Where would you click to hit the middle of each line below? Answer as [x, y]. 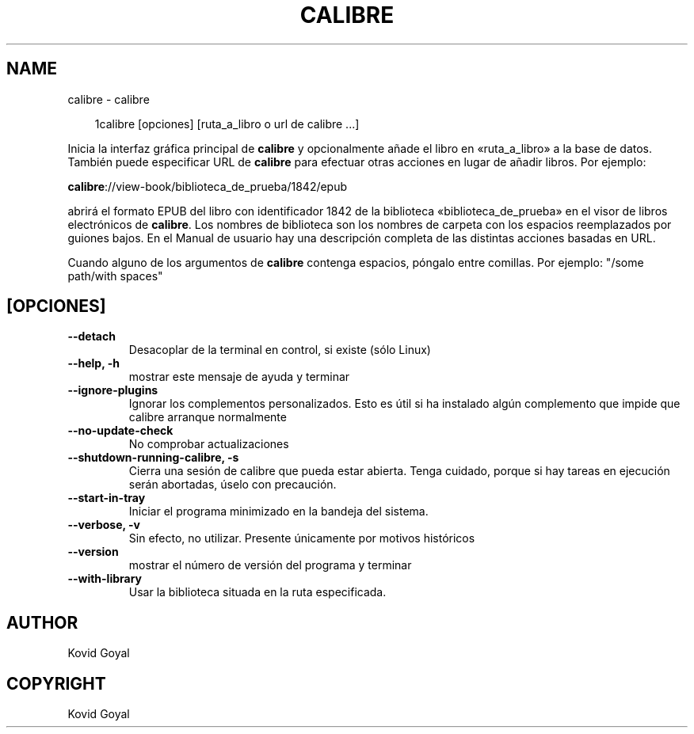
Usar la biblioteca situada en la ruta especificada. [257, 592]
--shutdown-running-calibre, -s [153, 458]
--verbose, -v [104, 525]
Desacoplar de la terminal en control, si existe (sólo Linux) [280, 350]
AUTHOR [42, 622]
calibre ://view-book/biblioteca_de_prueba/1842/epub [208, 186]
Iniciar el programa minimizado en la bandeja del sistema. [278, 512]
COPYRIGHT [56, 683]
